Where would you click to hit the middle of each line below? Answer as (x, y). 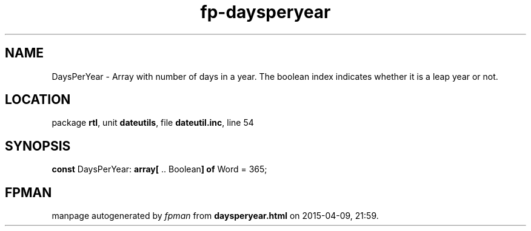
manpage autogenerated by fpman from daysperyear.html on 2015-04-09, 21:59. (215, 216)
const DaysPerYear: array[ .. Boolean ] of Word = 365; (159, 169)
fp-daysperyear (265, 12)
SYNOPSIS (38, 146)
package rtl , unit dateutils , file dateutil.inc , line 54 (153, 123)
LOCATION (38, 100)
